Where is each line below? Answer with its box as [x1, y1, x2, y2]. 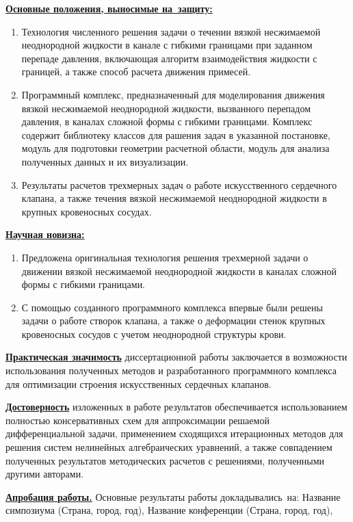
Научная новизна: [5, 227, 85, 242]
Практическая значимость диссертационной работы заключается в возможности [5, 350, 348, 364]
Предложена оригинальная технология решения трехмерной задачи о [21, 250, 309, 264]
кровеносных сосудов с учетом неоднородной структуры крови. [21, 326, 287, 341]
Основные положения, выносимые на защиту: [5, 1, 213, 15]
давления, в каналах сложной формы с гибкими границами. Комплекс [21, 114, 313, 129]
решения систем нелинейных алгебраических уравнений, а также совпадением [5, 440, 332, 454]
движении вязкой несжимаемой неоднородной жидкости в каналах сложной [21, 263, 337, 278]
